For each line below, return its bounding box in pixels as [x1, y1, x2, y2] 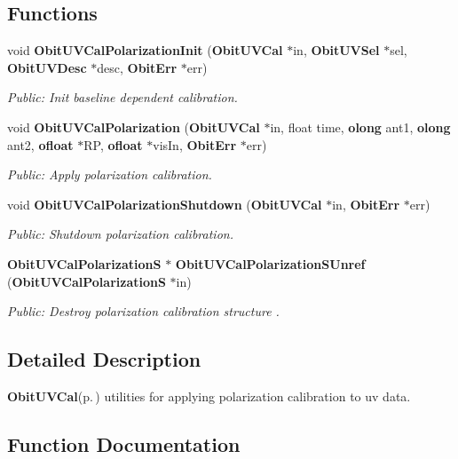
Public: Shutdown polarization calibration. [7, 225, 233, 243]
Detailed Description [7, 345, 201, 373]
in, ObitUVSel [293, 41, 380, 59]
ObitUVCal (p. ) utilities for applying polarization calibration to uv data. [7, 386, 411, 405]
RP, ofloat [83, 135, 143, 154]
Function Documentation [7, 430, 241, 457]
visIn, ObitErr [153, 135, 237, 154]
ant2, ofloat [7, 135, 74, 154]
